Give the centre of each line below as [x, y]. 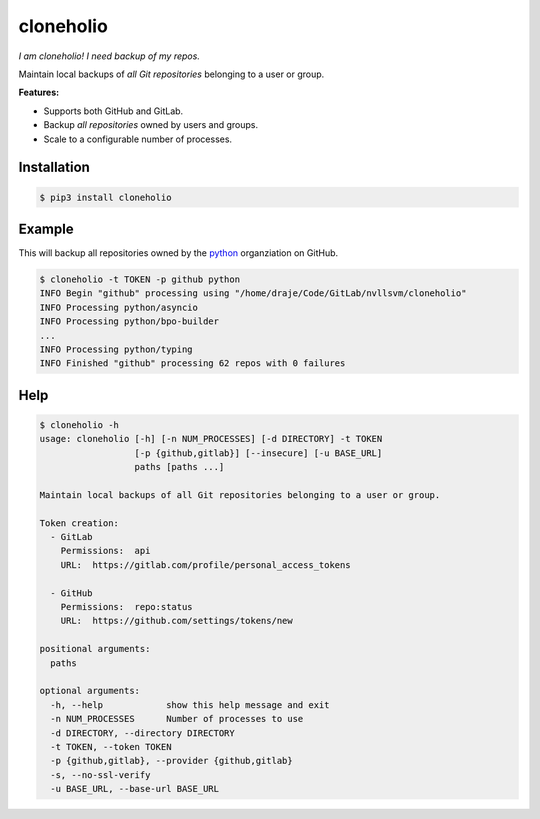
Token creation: [79, 523]
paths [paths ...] [179, 467]
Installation [54, 167]
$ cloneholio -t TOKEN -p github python [139, 279]
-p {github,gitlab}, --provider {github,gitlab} [172, 761]
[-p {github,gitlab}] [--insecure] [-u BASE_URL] [258, 453]
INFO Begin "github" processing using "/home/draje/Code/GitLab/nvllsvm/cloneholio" [253, 293]
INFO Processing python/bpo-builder [129, 321]
